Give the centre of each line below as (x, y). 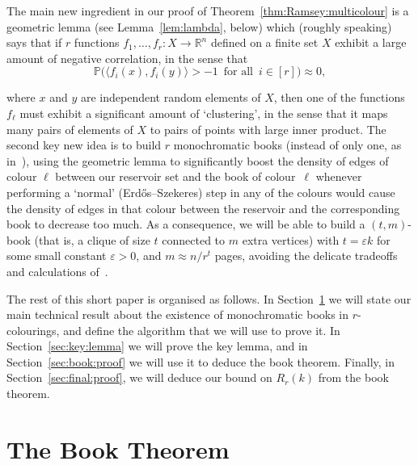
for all (239, 72)
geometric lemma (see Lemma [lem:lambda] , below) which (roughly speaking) (199, 26)
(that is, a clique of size (92, 239)
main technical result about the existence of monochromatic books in (178, 314)
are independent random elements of (171, 97)
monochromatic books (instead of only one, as (287, 145)
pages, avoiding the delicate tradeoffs (306, 256)
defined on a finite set (264, 42)
